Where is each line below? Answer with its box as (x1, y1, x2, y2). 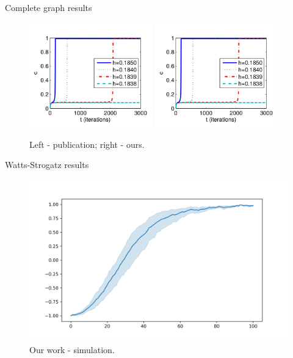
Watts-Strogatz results (5, 158, 89, 171)
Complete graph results (5, 1, 92, 13)
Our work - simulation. (29, 343, 115, 356)
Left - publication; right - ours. (29, 137, 145, 150)
